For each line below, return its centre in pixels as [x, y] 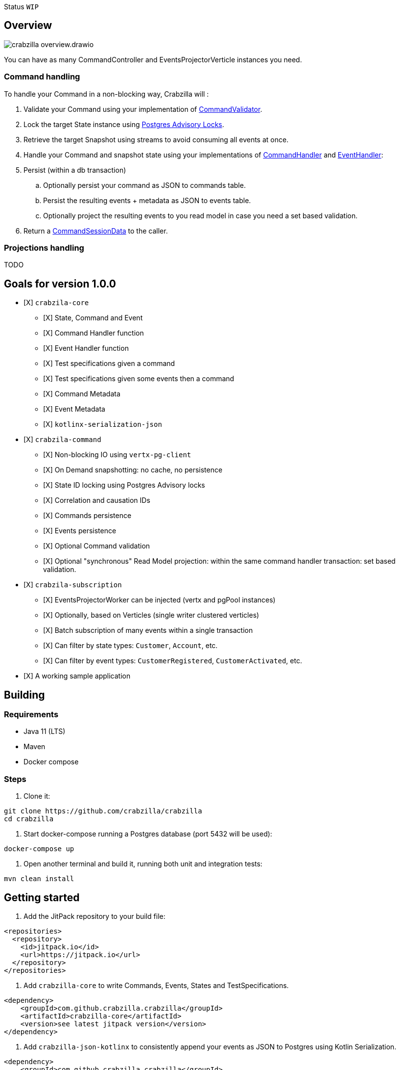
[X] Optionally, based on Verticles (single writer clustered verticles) [151, 615]
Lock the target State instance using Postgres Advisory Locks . [124, 124]
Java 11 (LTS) [45, 731]
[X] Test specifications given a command [109, 364]
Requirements [31, 715]
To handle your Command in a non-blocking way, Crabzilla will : [106, 94]
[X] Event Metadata [74, 409]
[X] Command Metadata [82, 394]
